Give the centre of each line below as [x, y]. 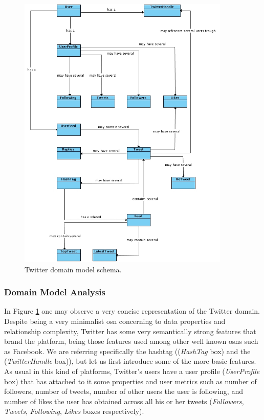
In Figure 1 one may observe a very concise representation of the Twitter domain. [132, 311]
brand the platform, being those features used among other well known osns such [131, 341]
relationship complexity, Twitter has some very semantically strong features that [130, 331]
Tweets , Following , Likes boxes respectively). [74, 411]
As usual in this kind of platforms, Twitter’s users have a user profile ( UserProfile [132, 371]
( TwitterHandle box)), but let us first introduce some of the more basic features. [130, 361]
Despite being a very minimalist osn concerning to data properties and [115, 321]
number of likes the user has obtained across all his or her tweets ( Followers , [124, 401]
